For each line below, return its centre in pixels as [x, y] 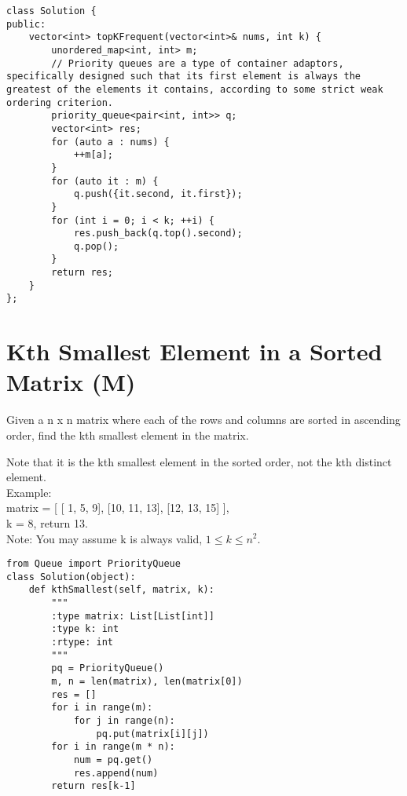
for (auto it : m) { [105, 181]
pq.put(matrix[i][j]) [152, 734]
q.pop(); [96, 246]
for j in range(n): [124, 721]
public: [26, 24]
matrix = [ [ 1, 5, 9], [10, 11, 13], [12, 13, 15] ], [118, 508]
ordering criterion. [60, 102]
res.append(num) [116, 773]
